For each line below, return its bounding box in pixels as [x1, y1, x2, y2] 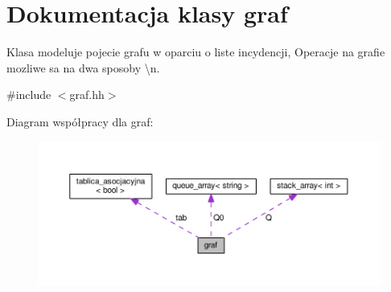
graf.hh [69, 86, 105, 103]
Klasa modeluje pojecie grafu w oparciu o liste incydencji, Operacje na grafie [6, 43, 385, 60]
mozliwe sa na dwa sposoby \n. [6, 59, 160, 76]
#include [6, 86, 51, 103]
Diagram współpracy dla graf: [6, 113, 154, 130]
